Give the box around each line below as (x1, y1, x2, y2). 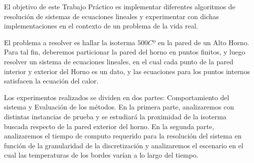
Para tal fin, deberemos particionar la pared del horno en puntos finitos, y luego (4, 47, 245, 57)
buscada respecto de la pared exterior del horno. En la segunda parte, (4, 121, 214, 131)
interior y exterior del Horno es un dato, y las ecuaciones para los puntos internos (4, 66, 250, 76)
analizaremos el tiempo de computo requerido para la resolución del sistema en (4, 131, 242, 141)
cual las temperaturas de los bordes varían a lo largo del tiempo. (4, 150, 198, 160)
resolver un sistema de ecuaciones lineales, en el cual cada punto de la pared (4, 56, 233, 66)
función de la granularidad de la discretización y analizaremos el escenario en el (4, 140, 244, 150)
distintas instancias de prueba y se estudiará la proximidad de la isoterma (4, 111, 226, 121)
